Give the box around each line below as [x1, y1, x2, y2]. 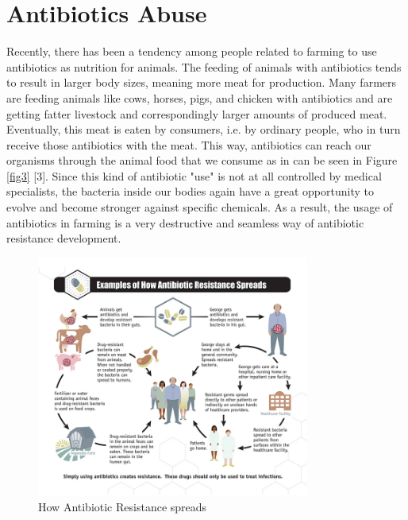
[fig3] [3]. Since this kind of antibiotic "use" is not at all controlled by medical [6, 167, 382, 184]
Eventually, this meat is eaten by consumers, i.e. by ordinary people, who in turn [6, 121, 401, 138]
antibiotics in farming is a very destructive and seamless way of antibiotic [6, 214, 364, 231]
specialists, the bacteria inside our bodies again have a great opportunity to [6, 183, 374, 200]
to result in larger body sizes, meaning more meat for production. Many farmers [6, 74, 397, 91]
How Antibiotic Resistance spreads [38, 498, 207, 514]
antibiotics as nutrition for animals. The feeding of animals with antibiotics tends [6, 58, 402, 75]
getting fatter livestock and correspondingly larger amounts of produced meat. [6, 105, 387, 122]
